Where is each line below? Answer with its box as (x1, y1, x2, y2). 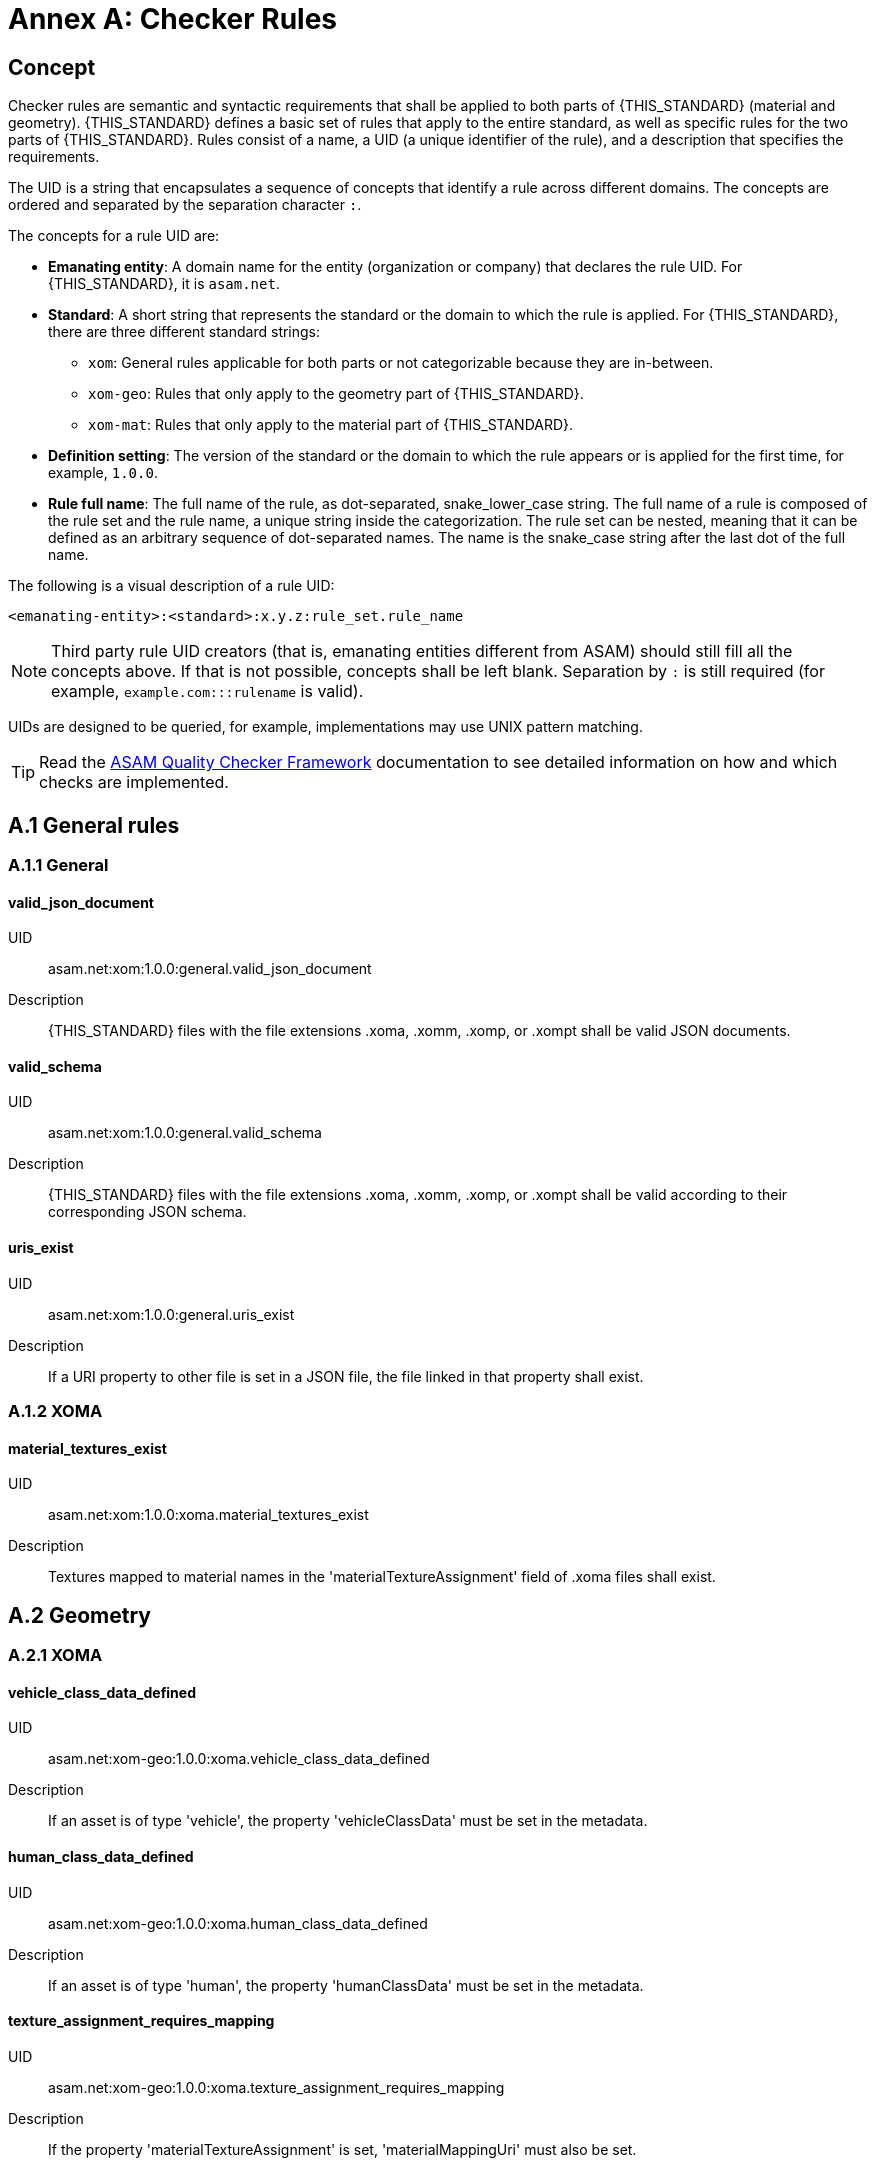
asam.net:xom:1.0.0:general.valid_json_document (48, 960, 372, 978)
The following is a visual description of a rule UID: (8, 577, 335, 595)
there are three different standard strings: (48, 323, 321, 341)
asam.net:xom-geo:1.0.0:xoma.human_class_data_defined (48, 1914, 428, 1932)
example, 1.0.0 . (48, 464, 158, 482)
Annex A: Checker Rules (8, 2, 338, 36)
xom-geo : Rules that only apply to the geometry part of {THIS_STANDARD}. (88, 385, 584, 403)
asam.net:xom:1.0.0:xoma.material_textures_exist (48, 1506, 369, 1524)
